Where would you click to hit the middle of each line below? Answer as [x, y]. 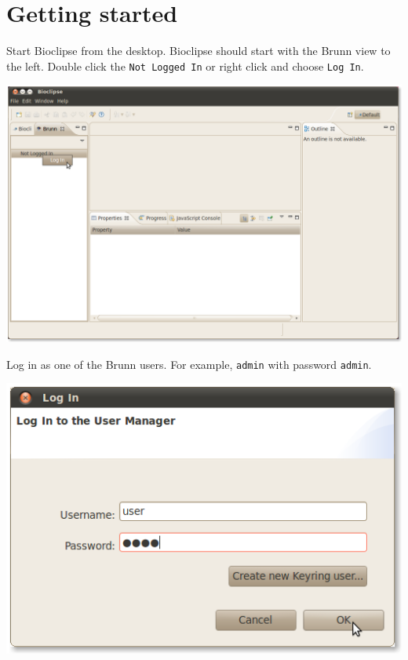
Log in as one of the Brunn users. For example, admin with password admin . [189, 364]
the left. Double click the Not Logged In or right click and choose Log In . [185, 66]
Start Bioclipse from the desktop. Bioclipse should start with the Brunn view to [199, 51]
